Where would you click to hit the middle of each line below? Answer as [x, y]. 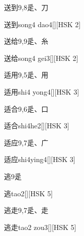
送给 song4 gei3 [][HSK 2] [41, 58]
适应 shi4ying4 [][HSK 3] [40, 159]
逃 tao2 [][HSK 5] [28, 193]
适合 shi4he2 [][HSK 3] [37, 126]
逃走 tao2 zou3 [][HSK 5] [40, 227]
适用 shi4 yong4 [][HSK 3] [42, 91]
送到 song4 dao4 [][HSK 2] [43, 24]
